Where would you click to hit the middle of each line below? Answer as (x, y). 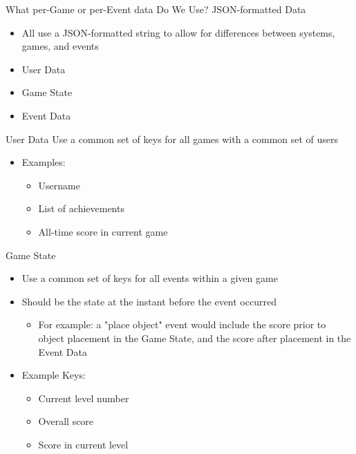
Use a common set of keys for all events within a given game (150, 278)
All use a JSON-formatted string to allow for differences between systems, (178, 32)
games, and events (60, 46)
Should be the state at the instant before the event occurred (149, 301)
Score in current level (83, 444)
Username (59, 185)
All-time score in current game (103, 231)
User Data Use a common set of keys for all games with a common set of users (172, 139)
